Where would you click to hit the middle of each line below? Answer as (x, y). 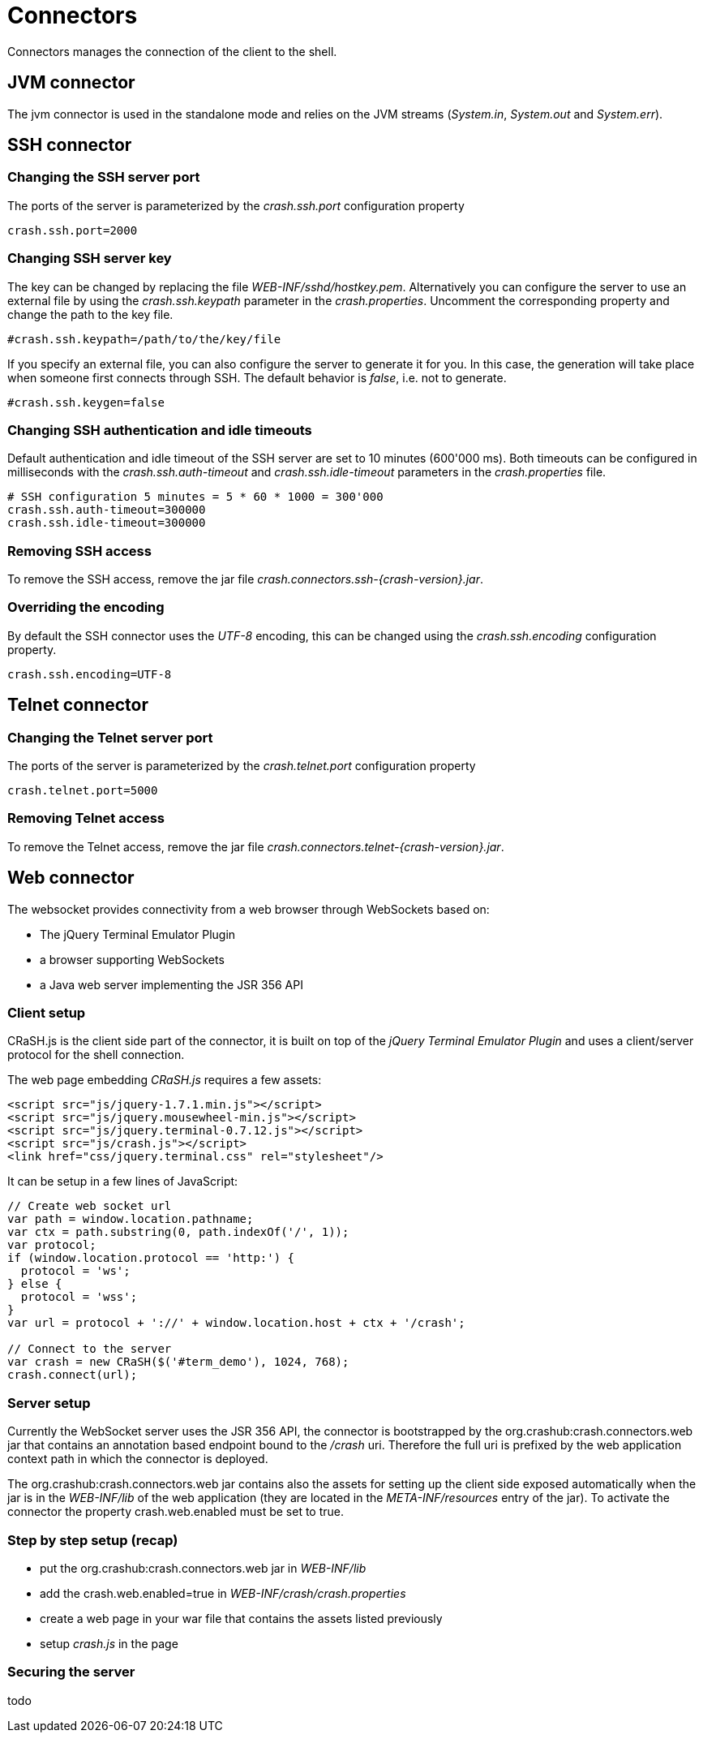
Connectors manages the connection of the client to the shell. (172, 51)
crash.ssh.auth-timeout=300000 (107, 510)
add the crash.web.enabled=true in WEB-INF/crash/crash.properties (223, 1593)
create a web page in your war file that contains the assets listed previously (241, 1618)
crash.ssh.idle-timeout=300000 (107, 523)
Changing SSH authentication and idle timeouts (160, 430)
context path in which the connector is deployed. (138, 1459)
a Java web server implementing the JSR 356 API (171, 984)
